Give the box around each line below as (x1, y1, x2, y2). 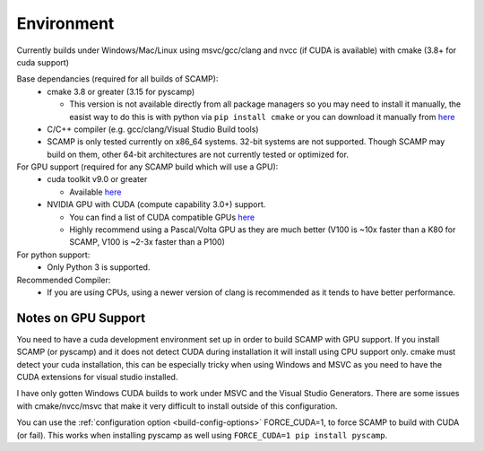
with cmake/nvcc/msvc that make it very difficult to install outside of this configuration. (16, 400, 338, 412)
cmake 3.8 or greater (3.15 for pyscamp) (47, 86, 195, 97)
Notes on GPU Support (16, 310, 146, 325)
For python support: (16, 249, 91, 260)
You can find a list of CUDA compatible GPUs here (69, 212, 255, 222)
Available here (69, 186, 122, 197)
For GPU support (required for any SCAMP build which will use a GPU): (16, 161, 279, 172)
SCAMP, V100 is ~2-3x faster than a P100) (69, 237, 226, 247)
